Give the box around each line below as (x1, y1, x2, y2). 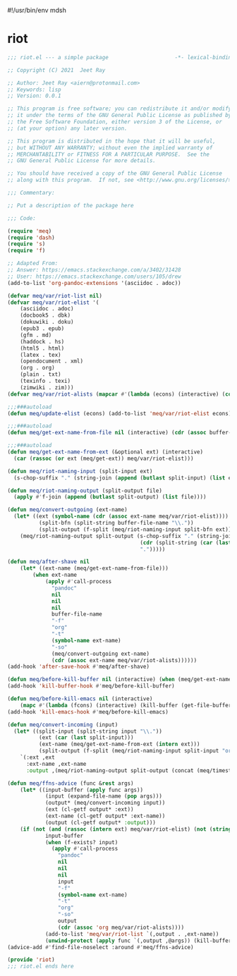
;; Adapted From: (7, 260, 59, 267)
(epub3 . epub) (20, 325, 65, 332)
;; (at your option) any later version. (7, 125, 128, 132)
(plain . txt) (20, 371, 61, 378)
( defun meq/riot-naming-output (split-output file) (7, 487, 162, 494)
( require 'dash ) (7, 234, 55, 241)
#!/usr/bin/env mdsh (7, 6, 67, 14)
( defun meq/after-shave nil (7, 559, 90, 566)
